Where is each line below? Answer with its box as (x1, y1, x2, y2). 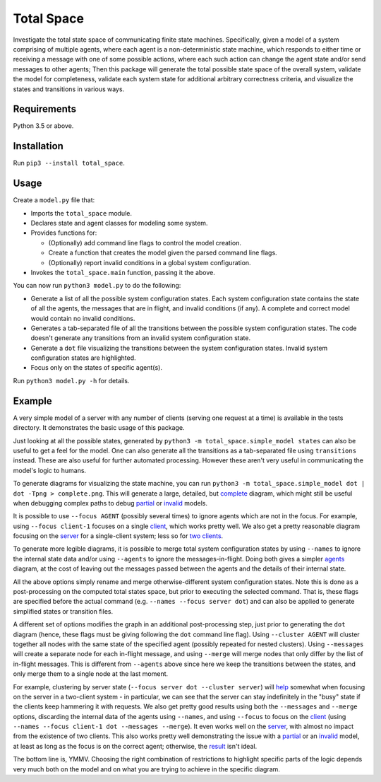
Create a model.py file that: (13, 196, 95, 204)
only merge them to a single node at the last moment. (13, 670, 169, 678)
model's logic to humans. (13, 466, 87, 474)
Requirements (13, 103, 77, 115)
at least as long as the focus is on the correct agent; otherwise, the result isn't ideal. (13, 742, 258, 750)
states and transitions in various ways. (13, 85, 125, 93)
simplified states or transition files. (13, 607, 113, 615)
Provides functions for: (30, 228, 97, 237)
